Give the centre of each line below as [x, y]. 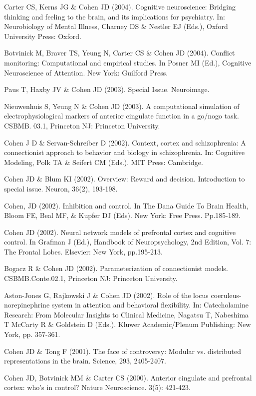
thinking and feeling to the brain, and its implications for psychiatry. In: [115, 16]
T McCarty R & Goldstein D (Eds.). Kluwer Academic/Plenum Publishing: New [128, 324]
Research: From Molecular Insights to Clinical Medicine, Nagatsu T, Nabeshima [127, 314]
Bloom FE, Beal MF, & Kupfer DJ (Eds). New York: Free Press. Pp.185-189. [122, 215]
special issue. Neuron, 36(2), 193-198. [61, 188]
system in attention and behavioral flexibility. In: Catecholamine [150, 305]
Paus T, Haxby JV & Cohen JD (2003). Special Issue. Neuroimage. [107, 89]
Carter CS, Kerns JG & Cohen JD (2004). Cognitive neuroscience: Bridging [120, 6]
